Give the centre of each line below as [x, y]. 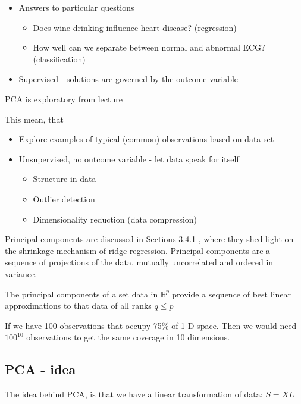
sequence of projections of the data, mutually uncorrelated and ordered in [139, 262]
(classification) [59, 59]
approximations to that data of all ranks [78, 306]
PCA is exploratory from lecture [64, 98]
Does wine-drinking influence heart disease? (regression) [135, 27]
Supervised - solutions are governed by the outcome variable [128, 79]
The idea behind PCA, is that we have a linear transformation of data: [134, 394]
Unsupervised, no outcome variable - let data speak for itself [129, 159]
